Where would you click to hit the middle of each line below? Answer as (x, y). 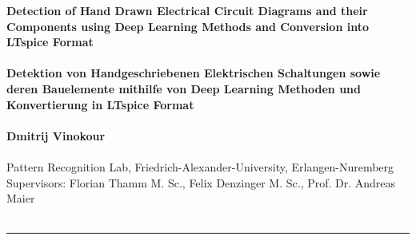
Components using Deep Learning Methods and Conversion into (188, 26)
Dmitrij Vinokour (56, 135)
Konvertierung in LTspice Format (100, 104)
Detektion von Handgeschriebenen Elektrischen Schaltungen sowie (194, 73)
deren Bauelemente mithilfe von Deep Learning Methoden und (184, 88)
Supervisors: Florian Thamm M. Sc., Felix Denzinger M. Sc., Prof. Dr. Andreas (201, 182)
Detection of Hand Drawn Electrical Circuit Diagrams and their (187, 10)
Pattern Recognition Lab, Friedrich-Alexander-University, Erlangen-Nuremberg (200, 166)
